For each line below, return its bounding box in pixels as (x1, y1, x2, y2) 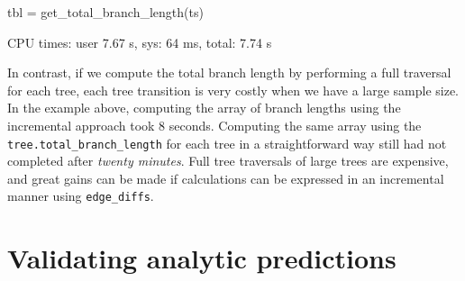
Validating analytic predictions (7, 240, 397, 276)
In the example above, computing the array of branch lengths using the (7, 98, 401, 117)
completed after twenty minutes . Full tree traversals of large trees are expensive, (7, 151, 449, 170)
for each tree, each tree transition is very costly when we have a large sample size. (7, 80, 460, 99)
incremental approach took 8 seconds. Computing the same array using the (7, 115, 422, 134)
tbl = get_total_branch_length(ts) (7, 3, 204, 21)
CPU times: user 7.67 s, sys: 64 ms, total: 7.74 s (7, 32, 272, 51)
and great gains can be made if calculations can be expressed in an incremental (7, 168, 444, 187)
